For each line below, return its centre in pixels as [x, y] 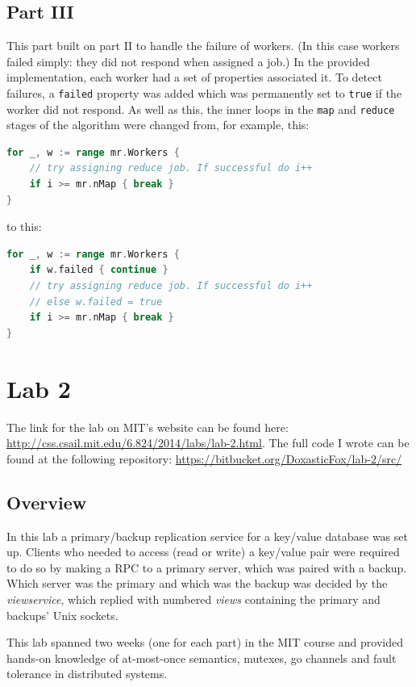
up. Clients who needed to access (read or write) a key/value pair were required [203, 552]
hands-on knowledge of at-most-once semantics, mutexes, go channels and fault [202, 658]
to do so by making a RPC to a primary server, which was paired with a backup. [207, 567]
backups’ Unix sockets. [62, 615]
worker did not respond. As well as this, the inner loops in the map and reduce [201, 109]
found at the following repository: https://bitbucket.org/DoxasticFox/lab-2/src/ [204, 458]
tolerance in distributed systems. [87, 674]
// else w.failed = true [96, 302]
